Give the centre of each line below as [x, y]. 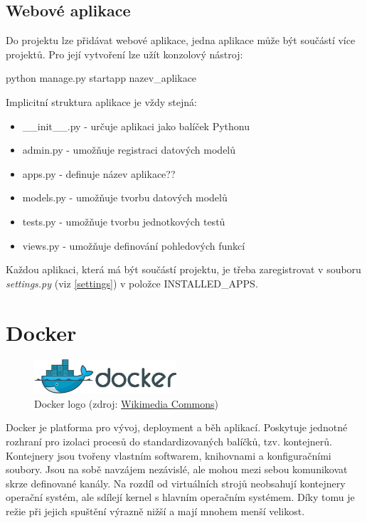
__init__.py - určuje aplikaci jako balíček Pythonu [136, 126]
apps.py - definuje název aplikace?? [99, 173]
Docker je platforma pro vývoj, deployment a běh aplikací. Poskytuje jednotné [177, 427]
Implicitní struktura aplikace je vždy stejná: [101, 101]
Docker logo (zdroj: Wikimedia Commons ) [126, 403]
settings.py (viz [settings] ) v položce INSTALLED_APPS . [132, 283]
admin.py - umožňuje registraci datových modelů [129, 150]
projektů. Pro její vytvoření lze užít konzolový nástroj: [124, 54]
